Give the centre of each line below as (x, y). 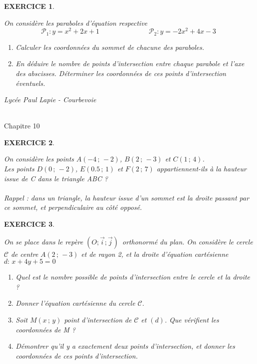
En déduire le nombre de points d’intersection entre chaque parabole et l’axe (130, 63)
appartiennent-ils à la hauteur (201, 169)
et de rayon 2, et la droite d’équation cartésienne (155, 254)
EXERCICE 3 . (29, 224)
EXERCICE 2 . (29, 142)
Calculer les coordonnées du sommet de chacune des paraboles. (110, 47)
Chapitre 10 (22, 126)
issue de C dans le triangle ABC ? (56, 178)
